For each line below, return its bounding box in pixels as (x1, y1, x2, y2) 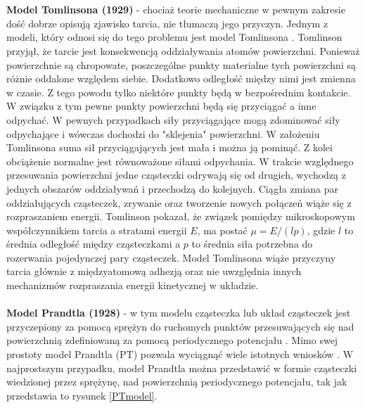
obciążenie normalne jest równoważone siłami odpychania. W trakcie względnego (6, 153, 354, 168)
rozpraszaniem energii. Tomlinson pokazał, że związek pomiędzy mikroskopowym (6, 209, 355, 224)
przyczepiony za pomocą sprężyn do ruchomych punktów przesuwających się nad (6, 319, 354, 333)
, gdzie (307, 222, 335, 237)
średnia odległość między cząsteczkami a (6, 236, 181, 251)
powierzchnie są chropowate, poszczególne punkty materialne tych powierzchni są (6, 57, 356, 72)
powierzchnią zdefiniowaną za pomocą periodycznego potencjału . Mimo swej (6, 333, 338, 348)
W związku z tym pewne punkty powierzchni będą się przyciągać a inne (6, 98, 316, 113)
